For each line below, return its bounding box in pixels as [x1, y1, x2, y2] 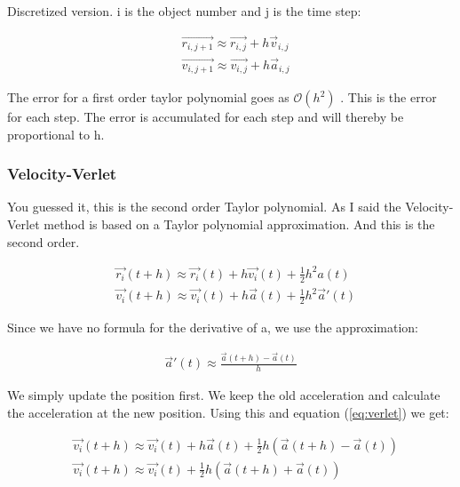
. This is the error [340, 88, 437, 106]
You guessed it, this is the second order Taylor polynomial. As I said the [7, 197, 401, 216]
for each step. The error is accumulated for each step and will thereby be [7, 108, 404, 125]
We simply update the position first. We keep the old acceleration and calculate [7, 386, 440, 404]
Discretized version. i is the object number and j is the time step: [7, 2, 361, 20]
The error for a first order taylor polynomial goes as [7, 88, 289, 106]
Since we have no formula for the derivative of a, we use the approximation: [7, 317, 418, 336]
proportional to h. [7, 124, 105, 143]
